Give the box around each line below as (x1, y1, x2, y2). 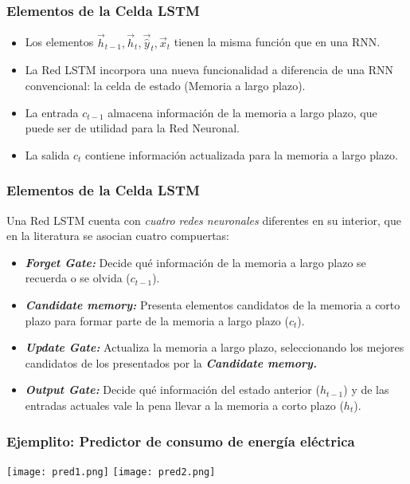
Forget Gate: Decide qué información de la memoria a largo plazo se (25, 254, 366, 270)
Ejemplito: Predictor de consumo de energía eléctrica (6, 431, 355, 451)
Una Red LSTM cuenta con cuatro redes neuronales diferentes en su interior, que (6, 211, 401, 228)
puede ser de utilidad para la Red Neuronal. (25, 120, 240, 136)
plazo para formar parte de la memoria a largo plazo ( (25, 312, 289, 329)
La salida (25, 146, 70, 163)
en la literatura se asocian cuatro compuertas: (6, 227, 229, 244)
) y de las (343, 381, 389, 398)
